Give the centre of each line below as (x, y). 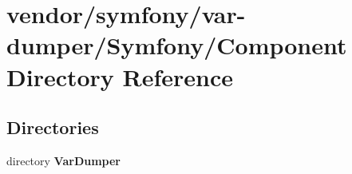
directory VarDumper (63, 160)
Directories (53, 127)
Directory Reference (120, 76)
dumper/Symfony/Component (177, 45)
